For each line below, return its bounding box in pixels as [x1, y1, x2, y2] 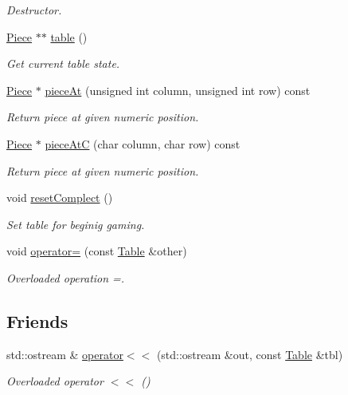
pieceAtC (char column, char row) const [45, 135, 240, 152]
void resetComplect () [6, 189, 113, 206]
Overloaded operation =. [6, 269, 125, 286]
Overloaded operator [6, 373, 104, 389]
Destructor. [6, 2, 62, 18]
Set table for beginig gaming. [6, 215, 145, 232]
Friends [6, 308, 68, 333]
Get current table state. [6, 55, 120, 72]
